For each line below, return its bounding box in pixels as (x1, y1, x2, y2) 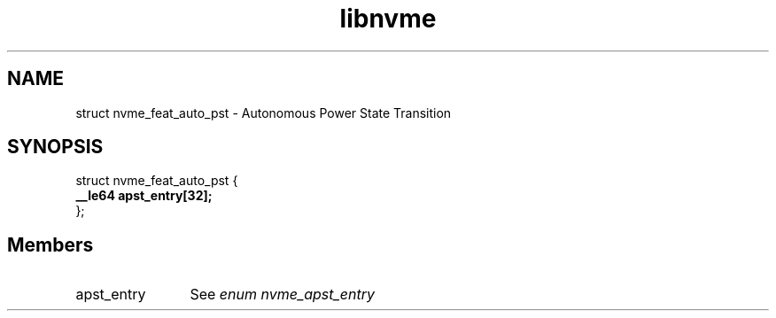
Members (7, 233, 94, 256)
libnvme (339, 4, 437, 34)
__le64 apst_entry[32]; (75, 188, 213, 204)
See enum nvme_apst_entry (190, 285, 375, 304)
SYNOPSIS (7, 136, 104, 159)
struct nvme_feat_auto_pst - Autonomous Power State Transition (75, 105, 452, 120)
